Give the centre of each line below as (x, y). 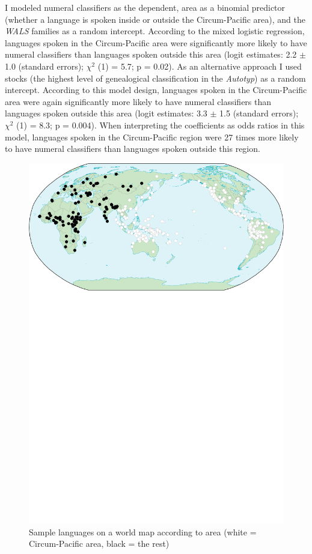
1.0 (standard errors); (44, 66)
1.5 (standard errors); (259, 113)
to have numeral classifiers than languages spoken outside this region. (133, 149)
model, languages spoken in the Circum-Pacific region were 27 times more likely (152, 137)
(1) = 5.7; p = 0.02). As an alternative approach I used (200, 66)
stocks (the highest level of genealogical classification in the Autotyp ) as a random (155, 78)
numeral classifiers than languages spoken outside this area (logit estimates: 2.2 (151, 54)
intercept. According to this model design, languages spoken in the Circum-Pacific (156, 90)
